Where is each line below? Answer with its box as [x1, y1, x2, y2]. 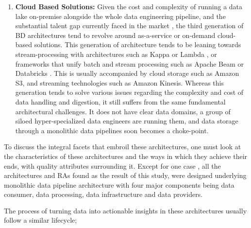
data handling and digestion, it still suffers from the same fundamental [15, 96, 226, 106]
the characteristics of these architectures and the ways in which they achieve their [4, 151, 248, 161]
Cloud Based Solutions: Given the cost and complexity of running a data [15, 1, 243, 11]
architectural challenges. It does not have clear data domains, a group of [15, 106, 231, 116]
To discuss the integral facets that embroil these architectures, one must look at [4, 141, 241, 152]
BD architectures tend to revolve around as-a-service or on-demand [15, 30, 216, 40]
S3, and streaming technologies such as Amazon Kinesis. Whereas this [15, 77, 224, 88]
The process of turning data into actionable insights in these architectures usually [4, 205, 247, 215]
